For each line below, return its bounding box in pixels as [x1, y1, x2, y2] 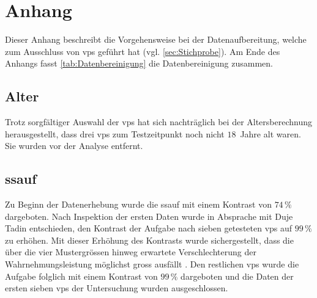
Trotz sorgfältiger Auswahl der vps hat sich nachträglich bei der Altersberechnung [5, 115, 313, 128]
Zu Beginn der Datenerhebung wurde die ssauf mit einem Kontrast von [5, 198, 272, 211]
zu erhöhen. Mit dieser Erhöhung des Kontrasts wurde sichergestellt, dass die [5, 233, 294, 246]
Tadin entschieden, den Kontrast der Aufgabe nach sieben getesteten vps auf [5, 222, 293, 234]
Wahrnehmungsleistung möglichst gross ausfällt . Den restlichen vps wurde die [5, 258, 299, 271]
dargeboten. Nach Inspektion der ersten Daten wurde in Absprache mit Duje [5, 209, 293, 222]
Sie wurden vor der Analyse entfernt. [5, 139, 143, 152]
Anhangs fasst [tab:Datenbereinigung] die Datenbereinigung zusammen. [5, 57, 273, 70]
